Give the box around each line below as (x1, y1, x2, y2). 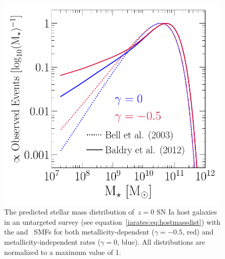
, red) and (182, 226, 214, 237)
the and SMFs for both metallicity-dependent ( (4, 226, 154, 237)
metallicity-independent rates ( (4, 236, 101, 247)
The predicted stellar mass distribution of (4, 206, 134, 217)
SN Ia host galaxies (156, 206, 217, 217)
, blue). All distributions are (117, 236, 206, 247)
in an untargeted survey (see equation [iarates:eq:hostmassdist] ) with (4, 216, 221, 227)
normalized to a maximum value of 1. (4, 246, 121, 257)
